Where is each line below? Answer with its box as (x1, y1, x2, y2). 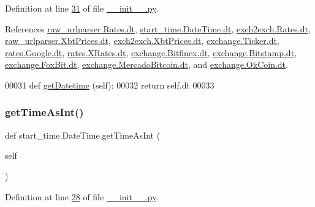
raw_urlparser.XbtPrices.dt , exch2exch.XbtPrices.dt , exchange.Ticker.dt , (5, 34, 279, 47)
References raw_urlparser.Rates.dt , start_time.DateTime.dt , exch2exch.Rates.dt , (5, 22, 311, 35)
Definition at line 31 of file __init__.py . (5, 2, 159, 14)
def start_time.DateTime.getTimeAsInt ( (5, 128, 161, 141)
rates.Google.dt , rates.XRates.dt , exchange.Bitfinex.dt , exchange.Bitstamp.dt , (5, 46, 297, 59)
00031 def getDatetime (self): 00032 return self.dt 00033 (5, 78, 214, 91)
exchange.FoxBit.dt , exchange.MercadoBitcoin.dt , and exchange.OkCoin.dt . (5, 58, 288, 71)
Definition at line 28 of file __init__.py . (5, 190, 159, 203)
